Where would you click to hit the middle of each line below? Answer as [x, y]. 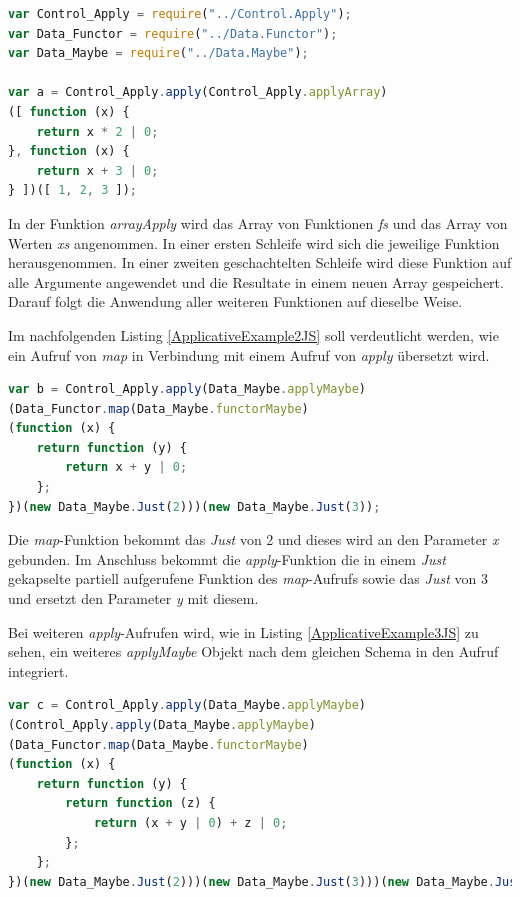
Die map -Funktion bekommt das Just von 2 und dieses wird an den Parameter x [253, 539]
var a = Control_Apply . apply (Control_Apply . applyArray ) [198, 92]
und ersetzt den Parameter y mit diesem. [133, 598]
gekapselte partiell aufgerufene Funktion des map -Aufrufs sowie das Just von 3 [248, 578]
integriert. [38, 670]
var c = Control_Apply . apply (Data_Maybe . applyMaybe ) [187, 705]
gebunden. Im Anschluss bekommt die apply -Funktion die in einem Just [227, 558]
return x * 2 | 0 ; [97, 131]
